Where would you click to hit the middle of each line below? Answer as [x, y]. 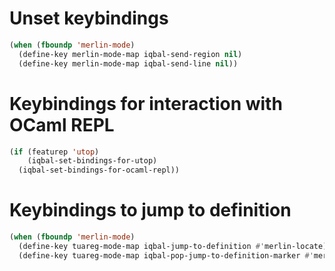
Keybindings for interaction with [146, 103]
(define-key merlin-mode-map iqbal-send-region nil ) [130, 54]
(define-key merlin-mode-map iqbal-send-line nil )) [128, 63]
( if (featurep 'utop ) [54, 152]
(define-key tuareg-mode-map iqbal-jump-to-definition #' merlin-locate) [173, 246]
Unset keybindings [89, 18]
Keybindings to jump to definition [150, 210]
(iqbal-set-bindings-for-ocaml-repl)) [99, 170]
